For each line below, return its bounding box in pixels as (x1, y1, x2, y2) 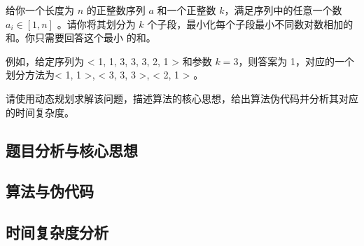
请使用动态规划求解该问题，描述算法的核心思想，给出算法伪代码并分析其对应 (6, 90, 358, 105)
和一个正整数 (157, 3, 216, 17)
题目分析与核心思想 (6, 139, 138, 160)
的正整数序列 (86, 3, 146, 17)
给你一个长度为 (6, 3, 74, 17)
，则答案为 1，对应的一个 (238, 53, 355, 68)
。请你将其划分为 (57, 16, 136, 31)
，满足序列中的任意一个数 (224, 3, 342, 17)
